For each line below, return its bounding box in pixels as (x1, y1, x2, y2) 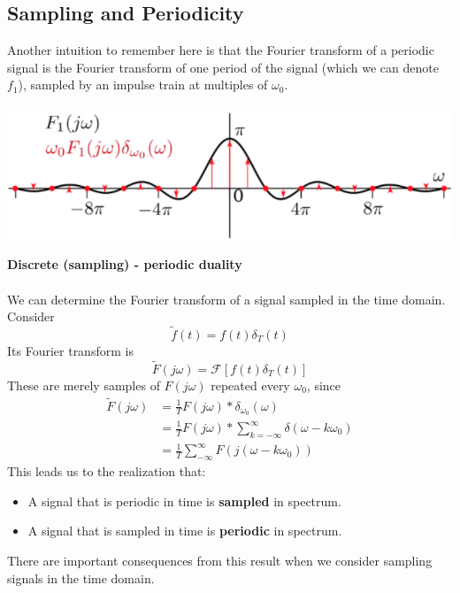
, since (306, 375, 341, 394)
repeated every (211, 375, 290, 394)
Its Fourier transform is (7, 341, 134, 359)
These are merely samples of (7, 375, 160, 394)
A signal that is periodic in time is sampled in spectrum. (27, 491, 341, 510)
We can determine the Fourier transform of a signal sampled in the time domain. (7, 289, 446, 308)
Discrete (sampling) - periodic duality (7, 255, 242, 273)
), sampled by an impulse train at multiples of (18, 75, 268, 94)
